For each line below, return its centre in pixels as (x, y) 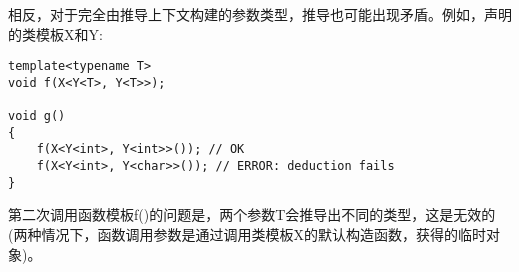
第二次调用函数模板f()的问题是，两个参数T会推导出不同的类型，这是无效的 (252, 214)
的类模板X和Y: (55, 33)
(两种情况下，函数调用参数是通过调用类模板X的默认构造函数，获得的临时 (247, 234)
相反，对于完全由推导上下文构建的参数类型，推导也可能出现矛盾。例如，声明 (260, 14)
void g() (37, 116)
